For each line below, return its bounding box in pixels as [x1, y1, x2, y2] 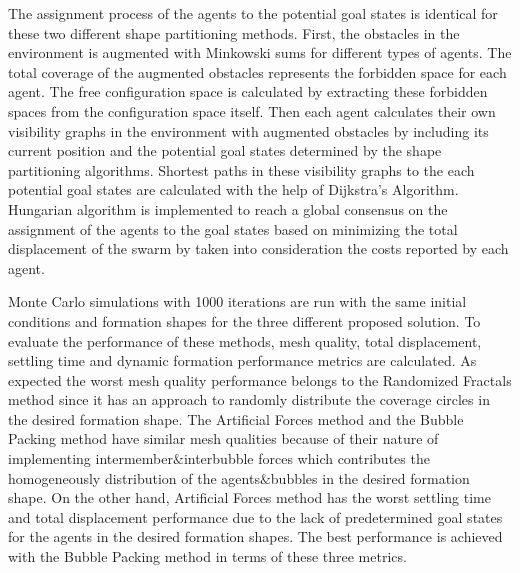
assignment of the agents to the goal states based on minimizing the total [8, 218, 458, 239]
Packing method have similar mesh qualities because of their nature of [8, 428, 439, 449]
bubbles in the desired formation [270, 467, 470, 488]
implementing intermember [8, 448, 173, 469]
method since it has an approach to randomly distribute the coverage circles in [8, 389, 490, 410]
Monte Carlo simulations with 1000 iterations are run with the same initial [8, 291, 467, 312]
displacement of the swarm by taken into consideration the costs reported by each [8, 238, 509, 259]
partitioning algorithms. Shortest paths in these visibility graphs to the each [8, 159, 475, 180]
